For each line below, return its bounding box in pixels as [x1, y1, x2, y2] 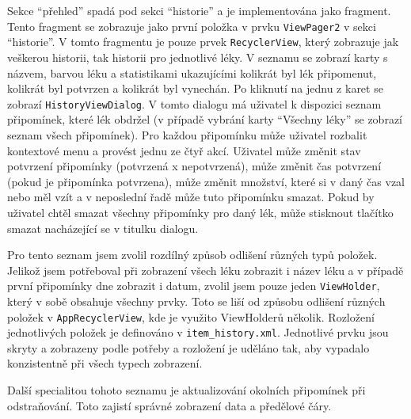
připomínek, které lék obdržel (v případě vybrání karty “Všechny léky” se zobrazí [7, 111, 402, 128]
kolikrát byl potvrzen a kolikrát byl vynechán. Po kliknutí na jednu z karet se [7, 80, 383, 97]
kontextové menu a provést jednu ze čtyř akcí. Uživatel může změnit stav [7, 142, 361, 158]
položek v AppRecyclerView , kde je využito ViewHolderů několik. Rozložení [7, 308, 375, 325]
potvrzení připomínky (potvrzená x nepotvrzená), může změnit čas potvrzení [7, 158, 382, 174]
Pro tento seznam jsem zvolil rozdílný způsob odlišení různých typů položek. [7, 246, 378, 263]
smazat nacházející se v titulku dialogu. [7, 219, 199, 236]
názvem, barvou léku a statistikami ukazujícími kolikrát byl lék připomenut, [7, 64, 377, 81]
